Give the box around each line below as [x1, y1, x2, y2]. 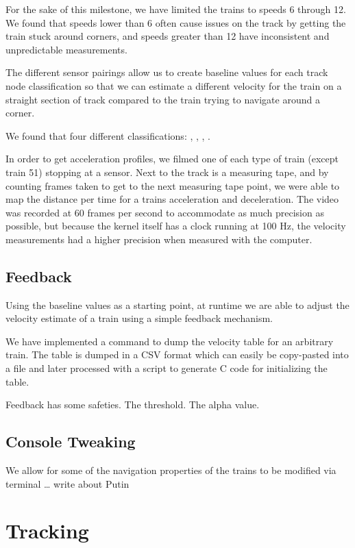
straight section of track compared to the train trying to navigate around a [5, 92, 320, 106]
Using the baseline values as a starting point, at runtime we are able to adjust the [5, 297, 350, 312]
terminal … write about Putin [5, 476, 130, 490]
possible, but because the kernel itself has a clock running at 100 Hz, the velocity [5, 219, 346, 233]
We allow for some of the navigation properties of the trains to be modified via [5, 463, 336, 477]
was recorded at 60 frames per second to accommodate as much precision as [5, 205, 324, 219]
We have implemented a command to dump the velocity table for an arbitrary [5, 334, 334, 348]
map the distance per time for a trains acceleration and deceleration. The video [5, 192, 339, 206]
